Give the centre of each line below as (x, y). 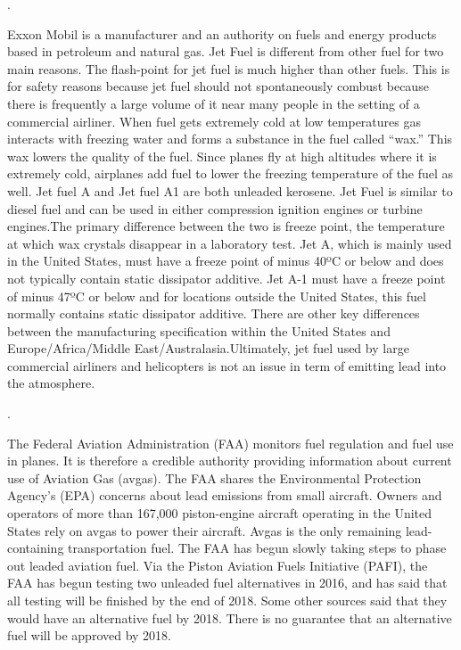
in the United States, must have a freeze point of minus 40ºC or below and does (226, 261)
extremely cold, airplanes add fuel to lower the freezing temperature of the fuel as (230, 173)
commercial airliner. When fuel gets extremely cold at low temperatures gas (214, 121)
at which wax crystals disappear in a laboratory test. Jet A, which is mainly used (230, 243)
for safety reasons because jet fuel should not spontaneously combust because (218, 86)
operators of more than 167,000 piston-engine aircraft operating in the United (220, 513)
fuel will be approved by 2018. (90, 635)
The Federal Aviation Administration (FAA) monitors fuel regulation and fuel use (230, 443)
